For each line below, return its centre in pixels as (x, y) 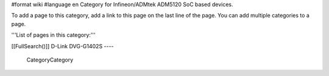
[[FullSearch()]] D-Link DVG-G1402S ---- (62, 46)
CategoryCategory (50, 60)
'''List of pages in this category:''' (53, 35)
